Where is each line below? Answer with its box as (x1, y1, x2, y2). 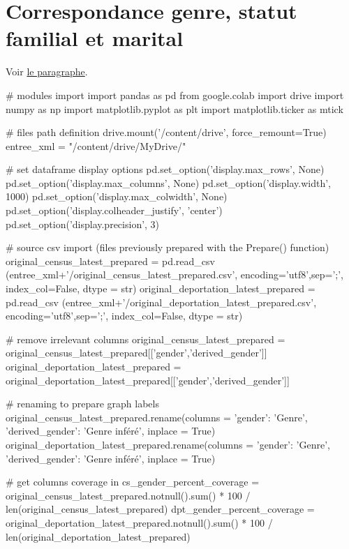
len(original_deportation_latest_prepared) (6, 529, 191, 543)
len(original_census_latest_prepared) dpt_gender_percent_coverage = (6, 502, 315, 516)
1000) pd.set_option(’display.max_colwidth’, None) (6, 189, 228, 204)
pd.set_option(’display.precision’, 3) (6, 216, 160, 231)
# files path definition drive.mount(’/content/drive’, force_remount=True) (6, 125, 327, 140)
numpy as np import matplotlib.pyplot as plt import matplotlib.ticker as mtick (6, 101, 343, 116)
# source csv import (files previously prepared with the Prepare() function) (6, 240, 329, 255)
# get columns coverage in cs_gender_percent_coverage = (6, 474, 260, 489)
